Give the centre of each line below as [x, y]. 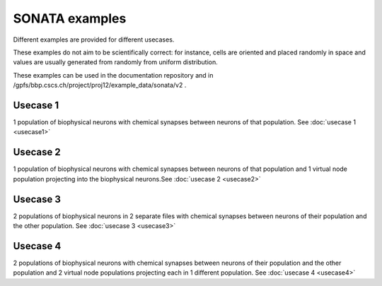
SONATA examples [70, 18]
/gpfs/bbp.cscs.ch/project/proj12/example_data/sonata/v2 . [100, 85]
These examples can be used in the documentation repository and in [113, 75]
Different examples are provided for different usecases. [94, 40]
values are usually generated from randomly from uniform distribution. [116, 62]
